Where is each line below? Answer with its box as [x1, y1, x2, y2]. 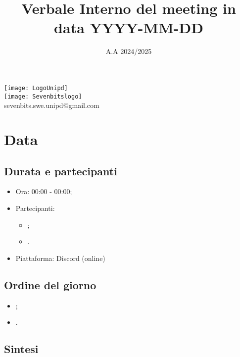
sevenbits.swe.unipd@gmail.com [4, 100, 99, 110]
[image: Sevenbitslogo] [4, 93, 82, 100]
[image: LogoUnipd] [4, 84, 68, 92]
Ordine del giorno [4, 277, 96, 292]
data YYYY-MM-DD [54, 17, 203, 38]
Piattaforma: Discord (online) [15, 253, 105, 263]
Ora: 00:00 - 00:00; [15, 186, 72, 197]
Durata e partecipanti [4, 163, 117, 178]
